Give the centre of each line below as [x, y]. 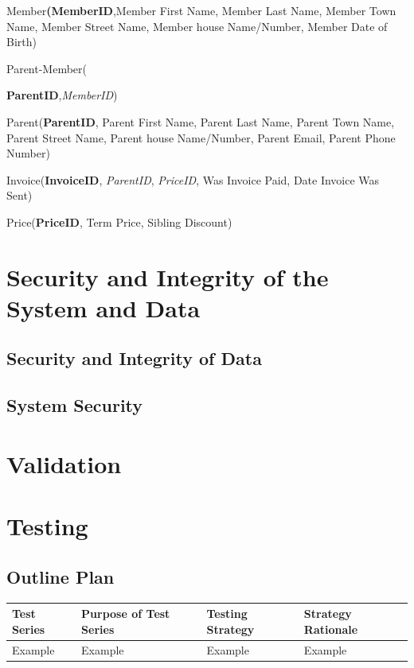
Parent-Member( [47, 68]
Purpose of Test [126, 614]
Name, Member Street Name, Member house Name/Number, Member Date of [197, 26]
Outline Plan [61, 576]
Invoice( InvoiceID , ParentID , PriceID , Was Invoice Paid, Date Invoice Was [193, 179]
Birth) [21, 42]
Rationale [331, 629]
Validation [64, 463]
